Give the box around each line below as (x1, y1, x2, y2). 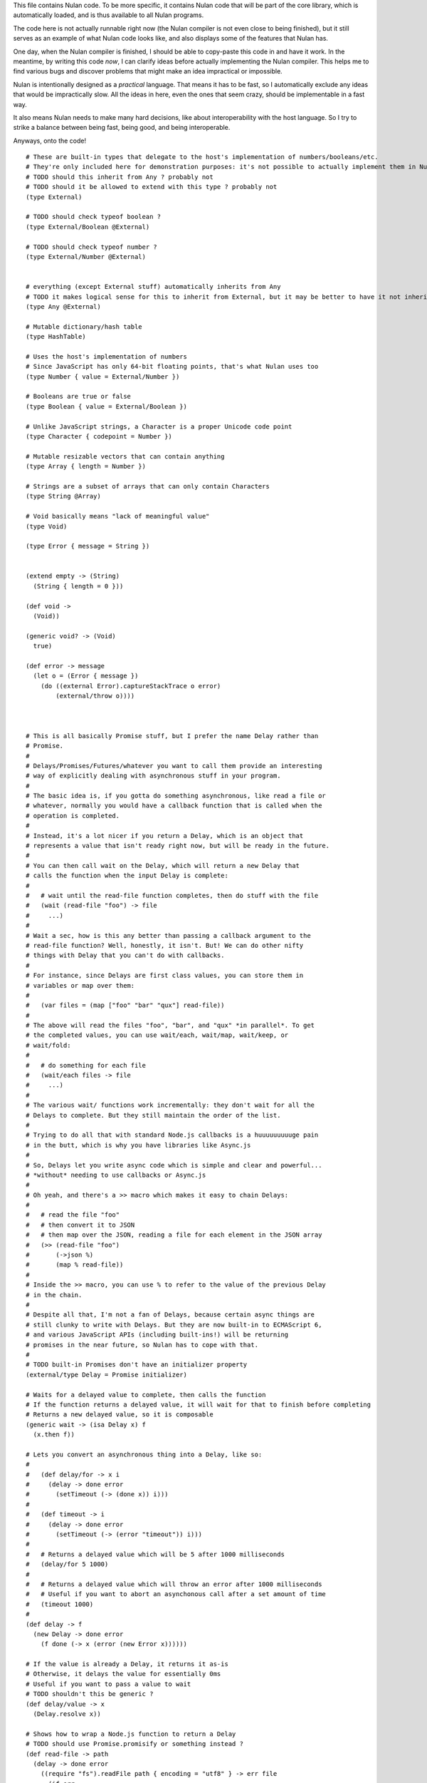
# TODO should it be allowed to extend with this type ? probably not (26, 183, 278, 191)
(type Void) (26, 522, 68, 531)
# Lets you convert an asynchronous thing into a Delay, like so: (26, 1450, 263, 1458)
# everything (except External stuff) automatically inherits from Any (26, 282, 281, 291)
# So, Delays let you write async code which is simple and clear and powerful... (26, 1161, 322, 1169)
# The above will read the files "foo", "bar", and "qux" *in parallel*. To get (26, 1021, 315, 1030)
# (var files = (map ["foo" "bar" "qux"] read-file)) (26, 1001, 225, 1009)
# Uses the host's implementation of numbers (26, 352, 188, 360)
